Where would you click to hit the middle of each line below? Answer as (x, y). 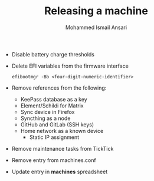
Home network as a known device (62, 131)
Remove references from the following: (59, 88)
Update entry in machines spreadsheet (60, 172)
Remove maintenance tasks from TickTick (63, 148)
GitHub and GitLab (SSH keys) (57, 124)
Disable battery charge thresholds (53, 54)
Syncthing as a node (45, 118)
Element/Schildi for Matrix (52, 106)
